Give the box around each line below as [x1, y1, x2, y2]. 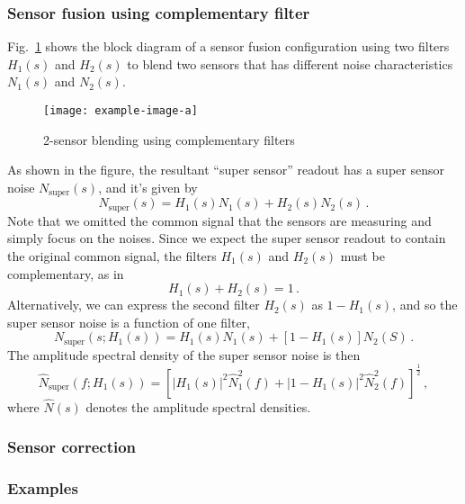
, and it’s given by [98, 177, 198, 196]
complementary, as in [7, 264, 124, 283]
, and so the [392, 295, 458, 314]
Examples [7, 477, 78, 499]
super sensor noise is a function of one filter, [7, 312, 251, 331]
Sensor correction [7, 436, 137, 458]
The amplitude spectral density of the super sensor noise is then [7, 345, 361, 364]
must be [340, 246, 385, 265]
